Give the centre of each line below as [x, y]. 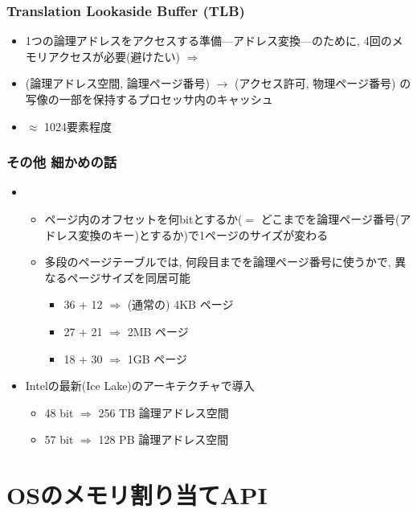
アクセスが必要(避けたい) [114, 56]
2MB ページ [158, 331]
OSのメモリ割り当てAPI [137, 495]
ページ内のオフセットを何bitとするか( [143, 219]
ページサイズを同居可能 [129, 277]
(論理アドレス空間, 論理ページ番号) [117, 83]
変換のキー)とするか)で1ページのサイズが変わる [203, 234]
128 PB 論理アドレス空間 [164, 439]
